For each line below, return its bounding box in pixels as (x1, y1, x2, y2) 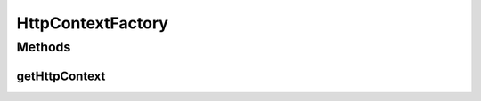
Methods (16, 39, 71, 55)
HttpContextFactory (16, 13, 169, 33)
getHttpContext (16, 68, 106, 83)
